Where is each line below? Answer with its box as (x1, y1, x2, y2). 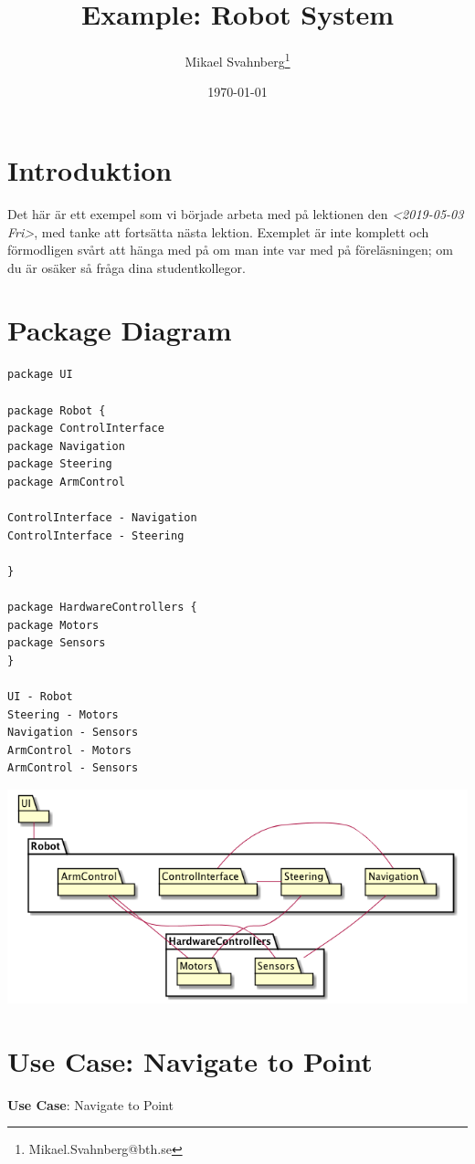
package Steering (7, 457, 112, 471)
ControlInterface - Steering (7, 529, 185, 542)
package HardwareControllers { (7, 601, 197, 614)
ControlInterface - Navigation (7, 511, 197, 525)
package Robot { (7, 404, 106, 417)
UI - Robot (7, 690, 73, 704)
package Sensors (7, 636, 106, 650)
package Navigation (7, 439, 125, 453)
